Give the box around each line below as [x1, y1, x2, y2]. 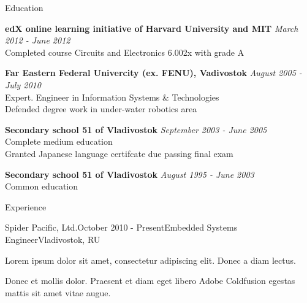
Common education [5, 180, 78, 193]
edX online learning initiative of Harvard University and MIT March [5, 21, 298, 34]
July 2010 [5, 78, 41, 91]
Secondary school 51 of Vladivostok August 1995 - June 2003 [5, 167, 254, 180]
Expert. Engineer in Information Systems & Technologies [5, 90, 219, 103]
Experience [5, 200, 47, 213]
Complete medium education [5, 135, 113, 148]
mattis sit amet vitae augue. [5, 286, 111, 299]
